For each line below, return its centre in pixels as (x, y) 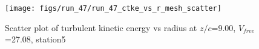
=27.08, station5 (35, 39)
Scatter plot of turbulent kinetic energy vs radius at (101, 27)
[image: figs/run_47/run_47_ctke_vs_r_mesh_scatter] (113, 8)
